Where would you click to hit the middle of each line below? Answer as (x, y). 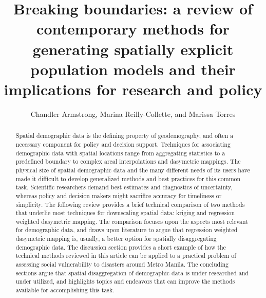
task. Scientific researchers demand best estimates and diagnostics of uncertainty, (124, 187)
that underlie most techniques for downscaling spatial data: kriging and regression (125, 213)
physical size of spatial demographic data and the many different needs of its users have (133, 170)
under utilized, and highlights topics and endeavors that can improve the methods (125, 281)
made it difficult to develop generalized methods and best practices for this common (128, 178)
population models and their (133, 69)
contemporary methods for (133, 29)
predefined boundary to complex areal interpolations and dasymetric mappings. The (128, 161)
